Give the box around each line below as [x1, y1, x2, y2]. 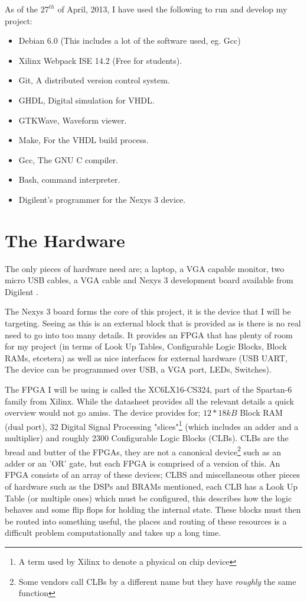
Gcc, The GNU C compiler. [18, 153, 119, 166]
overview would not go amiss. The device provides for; [5, 406, 201, 419]
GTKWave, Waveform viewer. [18, 114, 127, 126]
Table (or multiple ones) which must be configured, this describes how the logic [5, 491, 292, 504]
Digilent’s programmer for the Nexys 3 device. [18, 193, 186, 205]
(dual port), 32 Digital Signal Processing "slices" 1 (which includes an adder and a [5, 418, 299, 432]
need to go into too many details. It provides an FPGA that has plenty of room [5, 328, 293, 341]
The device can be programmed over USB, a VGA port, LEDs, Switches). [5, 363, 272, 376]
